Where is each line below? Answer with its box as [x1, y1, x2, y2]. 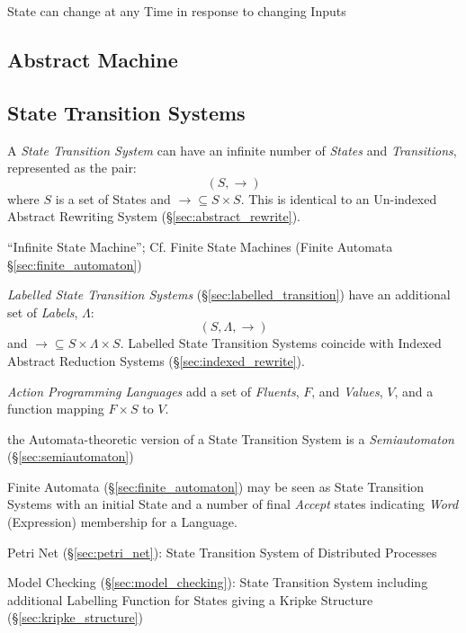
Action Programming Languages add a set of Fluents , [7, 381, 300, 400]
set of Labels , [7, 302, 78, 321]
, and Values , [311, 381, 383, 400]
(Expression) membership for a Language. [7, 513, 237, 531]
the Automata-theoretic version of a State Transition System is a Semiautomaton [7, 429, 454, 448]
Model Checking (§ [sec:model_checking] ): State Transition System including [7, 573, 428, 592]
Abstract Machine [7, 45, 178, 73]
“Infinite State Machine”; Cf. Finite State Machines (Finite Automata [7, 236, 393, 255]
